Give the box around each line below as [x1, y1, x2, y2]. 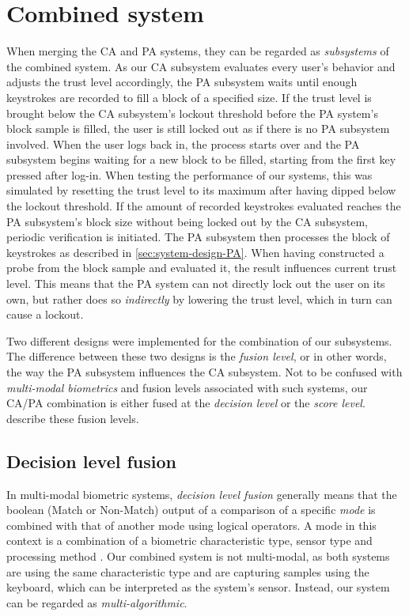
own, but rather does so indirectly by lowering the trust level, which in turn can [6, 290, 392, 307]
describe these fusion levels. [6, 410, 139, 426]
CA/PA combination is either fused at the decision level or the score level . [6, 395, 365, 411]
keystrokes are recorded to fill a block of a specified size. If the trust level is [6, 89, 372, 105]
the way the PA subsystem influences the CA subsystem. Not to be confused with [6, 364, 403, 380]
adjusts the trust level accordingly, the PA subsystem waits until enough [6, 74, 358, 90]
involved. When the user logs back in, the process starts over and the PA [6, 135, 360, 152]
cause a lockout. [6, 306, 84, 323]
